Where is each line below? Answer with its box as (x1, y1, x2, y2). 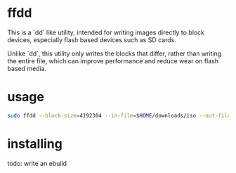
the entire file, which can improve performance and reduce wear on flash (7, 56, 219, 65)
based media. (7, 64, 47, 72)
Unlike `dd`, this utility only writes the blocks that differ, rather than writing (7, 49, 222, 58)
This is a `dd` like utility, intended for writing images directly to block (7, 28, 205, 37)
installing (7, 136, 63, 152)
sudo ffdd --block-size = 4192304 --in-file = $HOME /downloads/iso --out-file (7, 112, 231, 119)
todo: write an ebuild (7, 159, 67, 167)
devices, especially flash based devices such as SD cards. (7, 35, 177, 44)
